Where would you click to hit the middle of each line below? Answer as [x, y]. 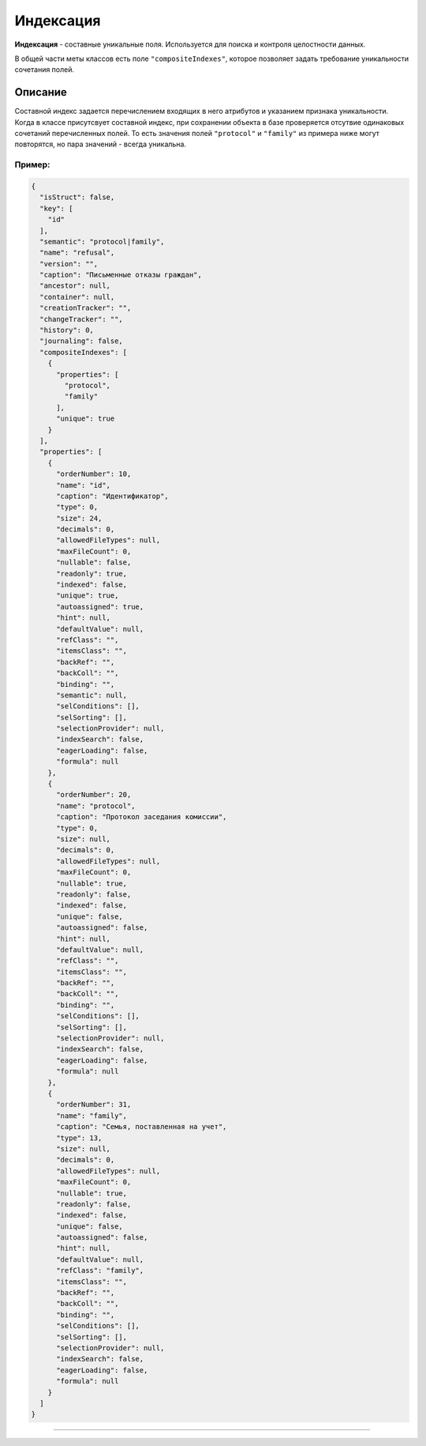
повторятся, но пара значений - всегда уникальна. [101, 144]
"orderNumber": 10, [94, 474]
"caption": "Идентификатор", [112, 496]
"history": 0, [67, 330]
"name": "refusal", [77, 253]
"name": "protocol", [96, 806]
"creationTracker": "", [86, 308]
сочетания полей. [45, 70]
